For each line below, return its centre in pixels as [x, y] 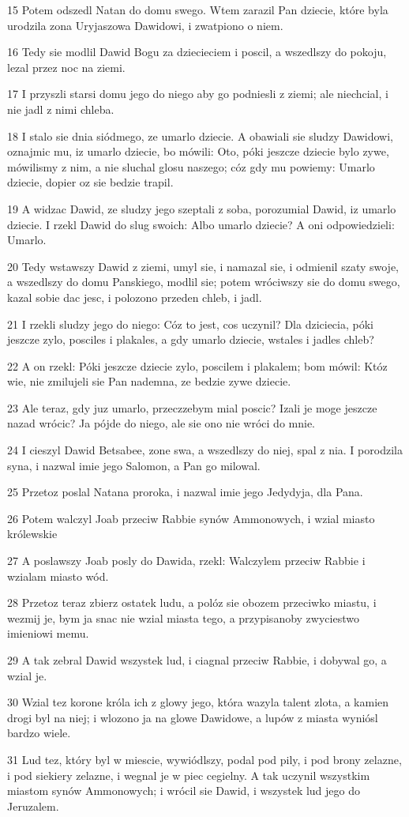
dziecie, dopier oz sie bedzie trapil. [90, 182]
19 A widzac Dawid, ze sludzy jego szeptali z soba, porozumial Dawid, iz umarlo [202, 208]
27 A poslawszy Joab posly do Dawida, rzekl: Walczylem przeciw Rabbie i [186, 561]
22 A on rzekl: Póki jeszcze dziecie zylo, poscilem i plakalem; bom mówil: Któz [197, 365]
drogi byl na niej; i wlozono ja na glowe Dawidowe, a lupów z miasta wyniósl [193, 717]
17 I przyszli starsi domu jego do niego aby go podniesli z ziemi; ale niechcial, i [198, 94]
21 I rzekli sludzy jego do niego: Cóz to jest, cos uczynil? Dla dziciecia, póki [190, 324]
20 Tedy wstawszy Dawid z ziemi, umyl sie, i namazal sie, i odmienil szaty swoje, [203, 266]
